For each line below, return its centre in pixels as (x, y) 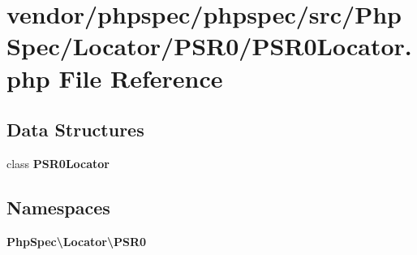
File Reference (141, 78)
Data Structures (75, 130)
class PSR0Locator (58, 163)
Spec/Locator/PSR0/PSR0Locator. (209, 46)
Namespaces (58, 207)
